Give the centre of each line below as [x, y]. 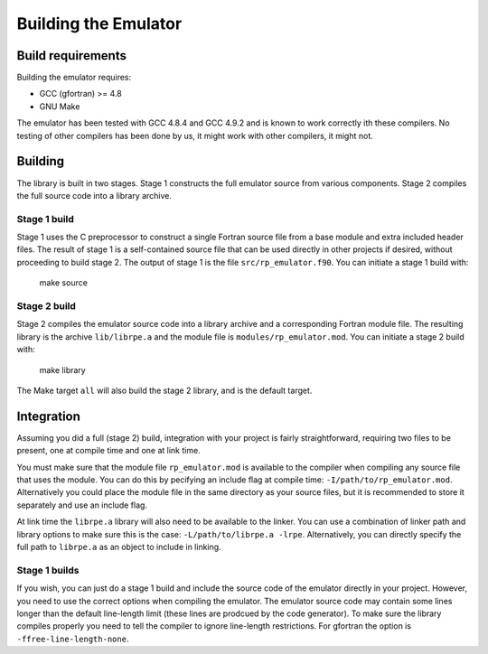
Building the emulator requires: [74, 78]
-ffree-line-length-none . [73, 639]
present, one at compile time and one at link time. [108, 451]
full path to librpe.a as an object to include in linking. [119, 547]
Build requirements [71, 56]
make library [62, 369]
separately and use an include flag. [82, 505]
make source [63, 283]
